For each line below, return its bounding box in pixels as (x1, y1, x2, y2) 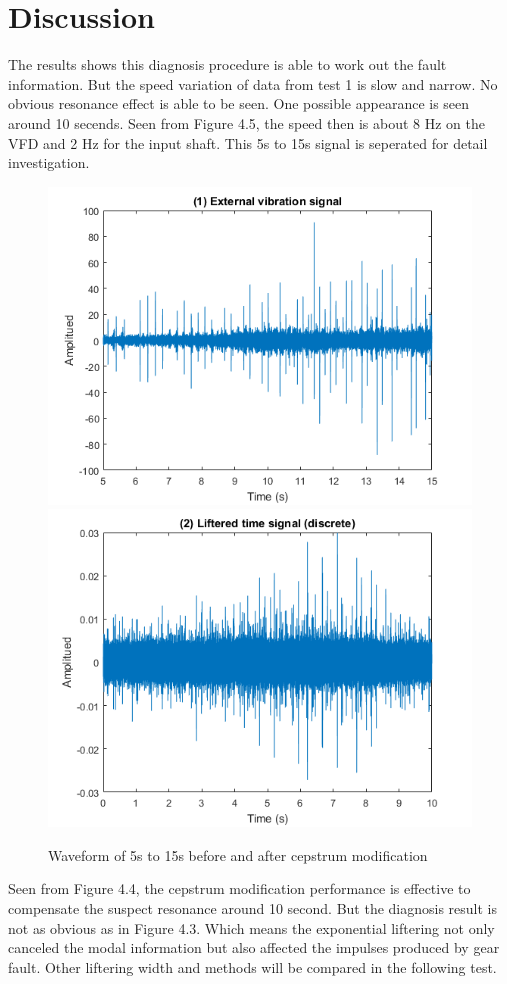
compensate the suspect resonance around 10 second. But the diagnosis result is (8, 898, 498, 919)
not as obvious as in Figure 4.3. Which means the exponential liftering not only (8, 917, 495, 938)
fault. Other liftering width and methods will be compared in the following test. (8, 956, 497, 977)
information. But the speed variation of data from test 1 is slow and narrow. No (8, 73, 498, 94)
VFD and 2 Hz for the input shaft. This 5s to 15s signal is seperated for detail (8, 132, 488, 153)
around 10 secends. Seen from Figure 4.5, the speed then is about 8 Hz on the (8, 112, 485, 133)
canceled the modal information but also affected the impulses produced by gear (8, 937, 500, 958)
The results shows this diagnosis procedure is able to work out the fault (8, 54, 447, 75)
